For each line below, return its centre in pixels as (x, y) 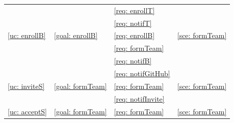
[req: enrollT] (134, 10)
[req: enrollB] (134, 35)
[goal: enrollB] (76, 35)
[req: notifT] (133, 23)
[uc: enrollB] (27, 35)
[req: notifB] (133, 61)
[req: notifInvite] (139, 98)
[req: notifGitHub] (142, 73)
